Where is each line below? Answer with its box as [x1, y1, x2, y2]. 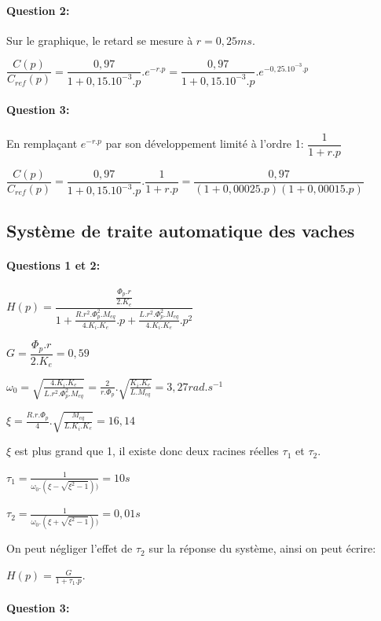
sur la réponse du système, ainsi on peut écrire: [148, 540, 376, 557]
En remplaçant [6, 135, 78, 152]
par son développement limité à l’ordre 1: [105, 135, 304, 152]
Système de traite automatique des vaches [6, 219, 355, 243]
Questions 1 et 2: [6, 257, 101, 274]
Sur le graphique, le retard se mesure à [6, 31, 193, 48]
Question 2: [6, 2, 70, 18]
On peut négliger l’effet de [6, 540, 133, 557]
